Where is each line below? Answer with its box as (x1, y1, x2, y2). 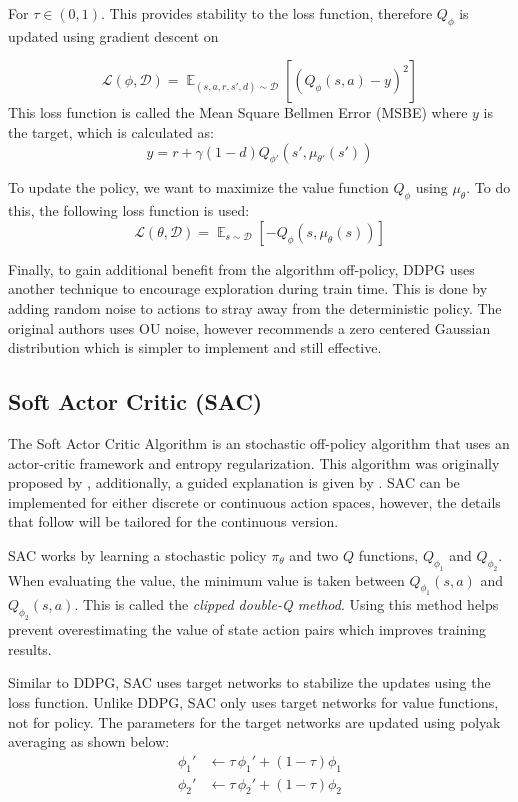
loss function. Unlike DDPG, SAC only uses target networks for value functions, (8, 691, 499, 712)
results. (8, 638, 52, 659)
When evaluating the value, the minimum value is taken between (8, 569, 405, 590)
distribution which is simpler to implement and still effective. (8, 337, 382, 358)
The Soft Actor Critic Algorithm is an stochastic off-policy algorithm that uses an (8, 432, 510, 453)
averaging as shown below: (8, 731, 170, 752)
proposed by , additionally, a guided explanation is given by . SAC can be (8, 472, 460, 493)
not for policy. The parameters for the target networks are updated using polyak (8, 711, 501, 732)
